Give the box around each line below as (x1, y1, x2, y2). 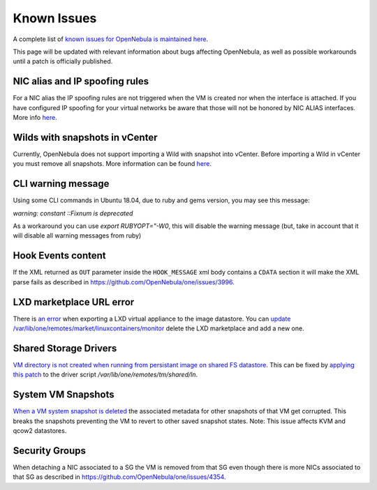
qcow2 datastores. (13, 426, 67, 435)
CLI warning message (13, 178, 110, 190)
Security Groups (13, 445, 87, 457)
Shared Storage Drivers (13, 342, 117, 354)
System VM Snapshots (13, 389, 114, 401)
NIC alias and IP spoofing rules (13, 75, 149, 87)
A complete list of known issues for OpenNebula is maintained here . (13, 35, 209, 43)
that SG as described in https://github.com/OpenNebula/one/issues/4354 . (13, 473, 226, 481)
